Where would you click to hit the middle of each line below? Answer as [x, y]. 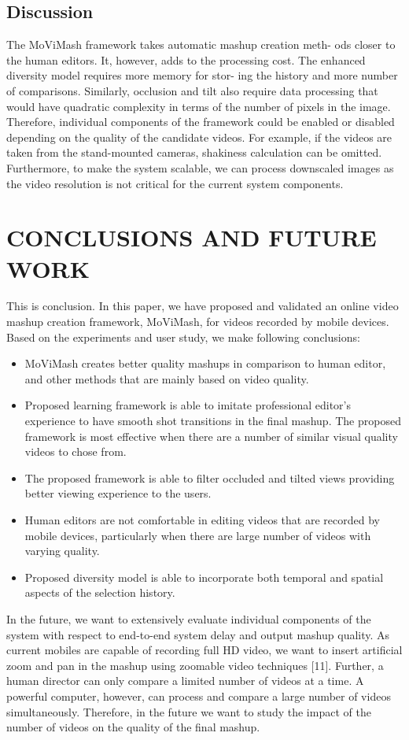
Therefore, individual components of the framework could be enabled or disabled [201, 122]
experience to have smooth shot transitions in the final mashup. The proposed [213, 421]
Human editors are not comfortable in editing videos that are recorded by [202, 519]
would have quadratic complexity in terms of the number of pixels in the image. [199, 106]
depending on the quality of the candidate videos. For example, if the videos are [199, 137]
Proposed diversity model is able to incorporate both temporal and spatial [204, 577]
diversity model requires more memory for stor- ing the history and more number [202, 75]
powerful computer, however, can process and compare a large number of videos [199, 696]
